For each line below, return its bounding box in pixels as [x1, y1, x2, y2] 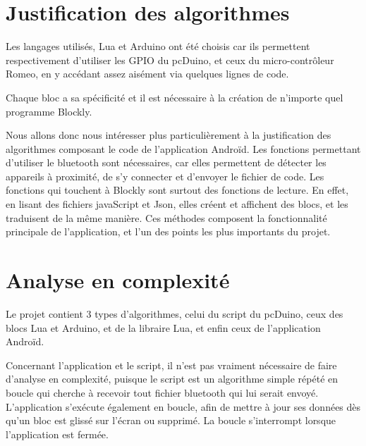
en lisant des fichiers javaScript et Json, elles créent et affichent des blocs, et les [6, 197, 348, 211]
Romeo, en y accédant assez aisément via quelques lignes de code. [6, 66, 289, 81]
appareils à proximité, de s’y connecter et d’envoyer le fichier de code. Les [6, 168, 324, 183]
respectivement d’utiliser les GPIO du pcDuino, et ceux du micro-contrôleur [6, 52, 334, 67]
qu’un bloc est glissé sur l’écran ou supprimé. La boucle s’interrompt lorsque [6, 413, 336, 428]
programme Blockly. [6, 104, 92, 118]
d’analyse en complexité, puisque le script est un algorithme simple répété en [6, 371, 338, 386]
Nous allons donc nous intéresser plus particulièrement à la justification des [6, 128, 331, 142]
